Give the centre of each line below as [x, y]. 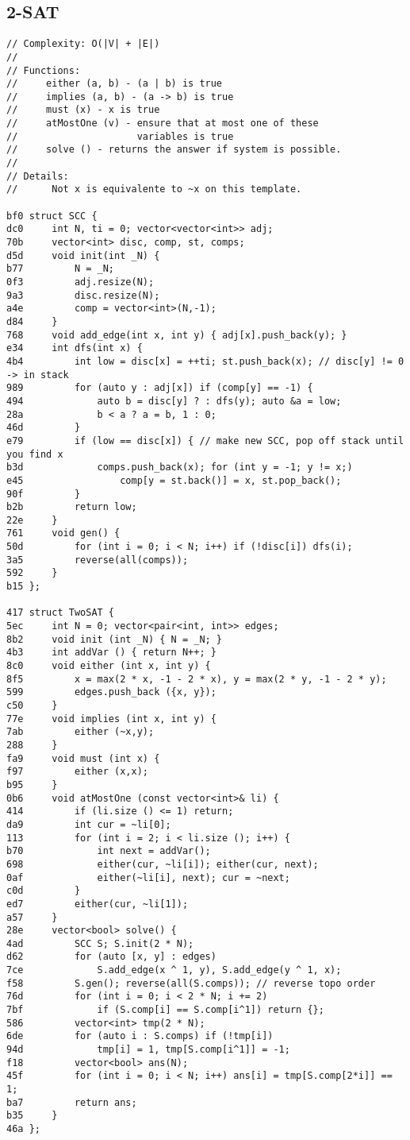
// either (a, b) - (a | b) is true [115, 84]
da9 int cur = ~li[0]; [89, 824]
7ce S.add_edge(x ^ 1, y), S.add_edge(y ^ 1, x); [174, 970]
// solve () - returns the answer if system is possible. [174, 150]
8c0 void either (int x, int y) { [109, 666]
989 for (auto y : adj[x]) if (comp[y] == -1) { [160, 388]
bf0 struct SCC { [52, 216]
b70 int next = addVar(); [109, 851]
